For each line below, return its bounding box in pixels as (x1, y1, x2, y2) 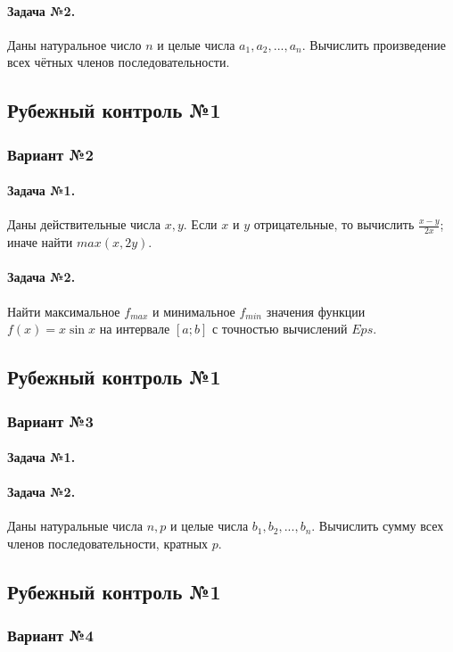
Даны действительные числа (7, 215, 161, 234)
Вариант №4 (7, 624, 94, 647)
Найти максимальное (7, 301, 120, 320)
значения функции (266, 301, 366, 320)
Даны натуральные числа (7, 516, 144, 535)
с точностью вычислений (211, 319, 348, 338)
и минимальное (152, 301, 235, 320)
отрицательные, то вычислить (253, 215, 415, 234)
